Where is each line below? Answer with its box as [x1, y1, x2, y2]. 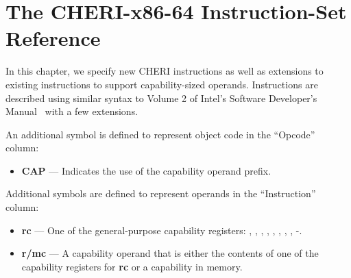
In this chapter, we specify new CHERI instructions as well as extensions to [5, 64, 324, 78]
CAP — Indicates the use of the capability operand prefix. [21, 163, 271, 177]
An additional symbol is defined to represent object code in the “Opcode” [5, 127, 315, 141]
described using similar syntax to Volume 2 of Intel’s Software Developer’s [5, 90, 317, 105]
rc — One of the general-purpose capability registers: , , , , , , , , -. [21, 223, 302, 237]
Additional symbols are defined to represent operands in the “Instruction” [5, 186, 316, 201]
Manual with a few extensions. [5, 104, 138, 118]
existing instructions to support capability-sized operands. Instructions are [5, 77, 318, 91]
